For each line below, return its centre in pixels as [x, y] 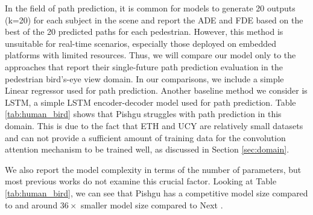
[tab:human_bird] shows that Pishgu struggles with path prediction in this [143, 114]
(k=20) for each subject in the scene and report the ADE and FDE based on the [154, 20]
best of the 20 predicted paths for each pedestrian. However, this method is [144, 32]
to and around [31, 204]
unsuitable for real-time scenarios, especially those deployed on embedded [141, 43]
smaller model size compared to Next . [152, 204]
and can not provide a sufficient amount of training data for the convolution [145, 137]
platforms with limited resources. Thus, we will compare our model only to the [150, 55]
